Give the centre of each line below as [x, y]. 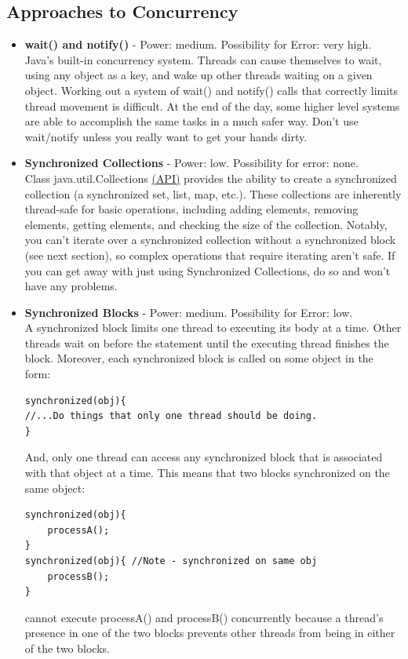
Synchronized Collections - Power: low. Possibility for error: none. [191, 163]
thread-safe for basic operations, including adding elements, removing [191, 209]
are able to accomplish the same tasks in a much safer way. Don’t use [191, 121]
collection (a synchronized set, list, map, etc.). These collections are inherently [213, 193]
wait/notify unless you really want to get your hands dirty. [166, 136]
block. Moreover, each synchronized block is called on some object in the [199, 358]
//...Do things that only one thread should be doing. [171, 416]
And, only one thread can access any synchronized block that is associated [204, 457]
